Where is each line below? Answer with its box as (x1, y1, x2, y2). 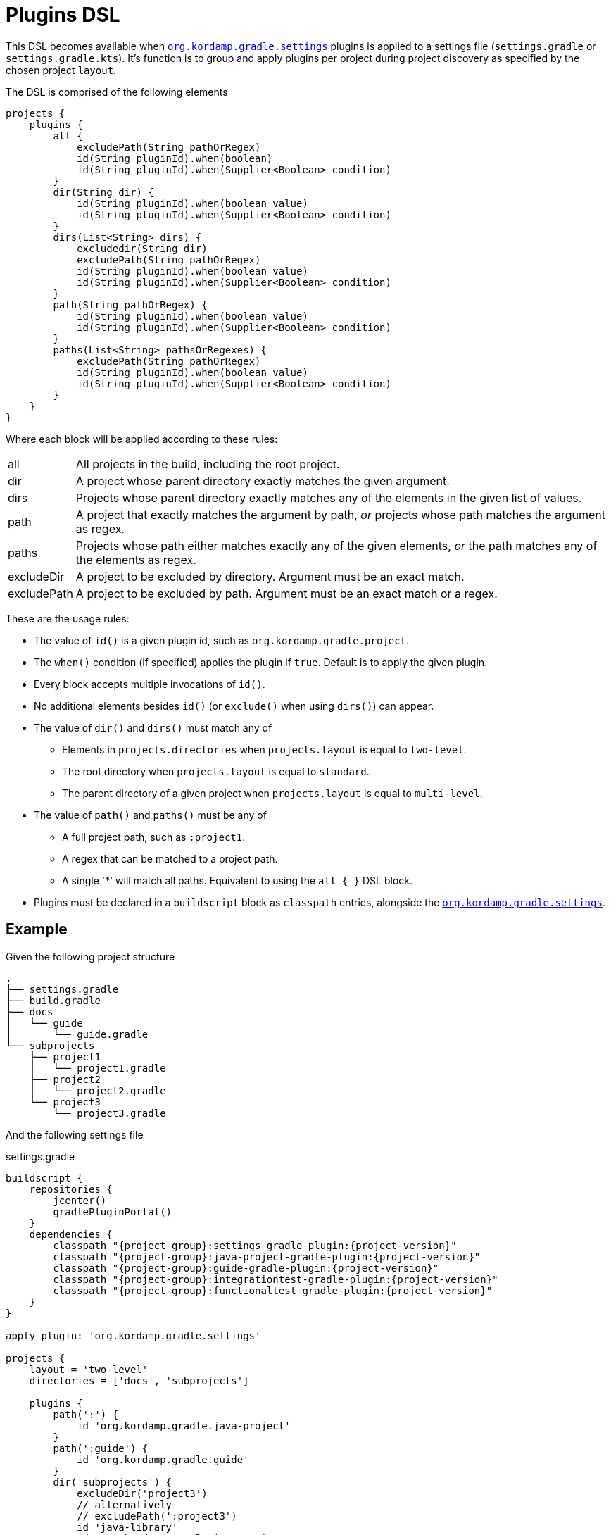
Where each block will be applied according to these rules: (6, 432, 278, 445)
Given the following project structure (6, 950, 175, 963)
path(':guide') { (53, 1442, 149, 1454)
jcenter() (53, 1194, 107, 1206)
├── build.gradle (6, 994, 101, 1006)
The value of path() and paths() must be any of (34, 808, 267, 821)
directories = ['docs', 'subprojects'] (29, 1374, 249, 1386)
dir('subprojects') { (53, 1476, 172, 1488)
